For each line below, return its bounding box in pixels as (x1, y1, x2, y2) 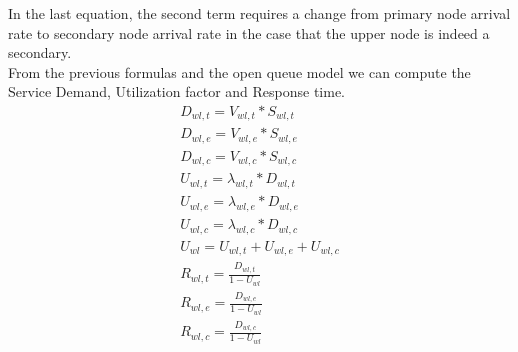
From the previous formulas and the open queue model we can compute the (8, 61, 471, 82)
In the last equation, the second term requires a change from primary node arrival (8, 3, 511, 23)
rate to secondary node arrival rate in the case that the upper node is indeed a (8, 22, 490, 43)
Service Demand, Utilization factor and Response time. (8, 81, 346, 102)
